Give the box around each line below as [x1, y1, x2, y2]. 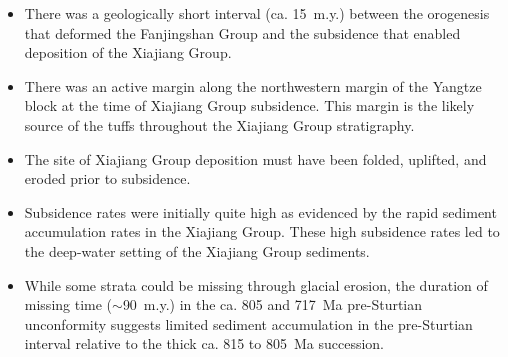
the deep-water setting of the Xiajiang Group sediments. [24, 240, 370, 261]
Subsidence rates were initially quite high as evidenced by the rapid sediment [24, 201, 497, 222]
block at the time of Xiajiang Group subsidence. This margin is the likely [24, 95, 475, 116]
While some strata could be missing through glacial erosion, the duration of [24, 274, 488, 295]
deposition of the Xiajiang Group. [24, 42, 232, 63]
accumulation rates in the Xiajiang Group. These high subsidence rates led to [24, 221, 500, 242]
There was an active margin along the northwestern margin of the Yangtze [24, 75, 482, 96]
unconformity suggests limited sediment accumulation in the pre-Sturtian [24, 313, 473, 334]
